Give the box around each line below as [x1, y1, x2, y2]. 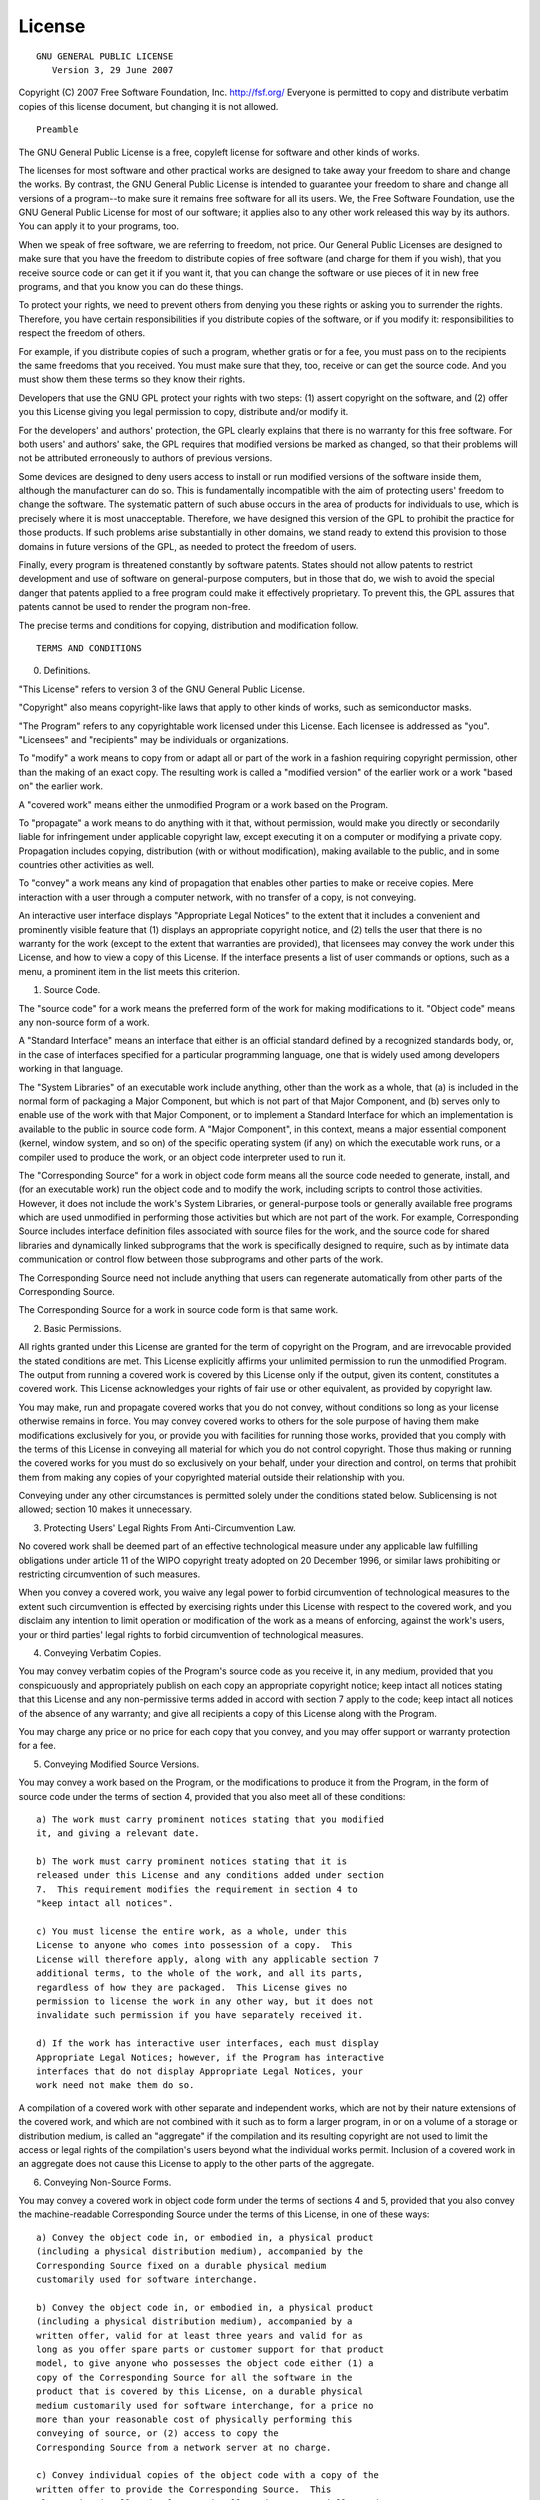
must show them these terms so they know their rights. [18, 373, 245, 385]
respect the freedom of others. [18, 327, 146, 339]
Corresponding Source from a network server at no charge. [36, 2441, 332, 2453]
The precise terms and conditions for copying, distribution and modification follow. [18, 619, 359, 631]
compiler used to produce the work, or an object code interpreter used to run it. [18, 1151, 347, 1163]
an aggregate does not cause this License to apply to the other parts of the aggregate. [18, 2158, 375, 2170]
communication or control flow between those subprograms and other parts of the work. [18, 1253, 384, 1265]
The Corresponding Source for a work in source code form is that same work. [18, 1304, 339, 1316]
